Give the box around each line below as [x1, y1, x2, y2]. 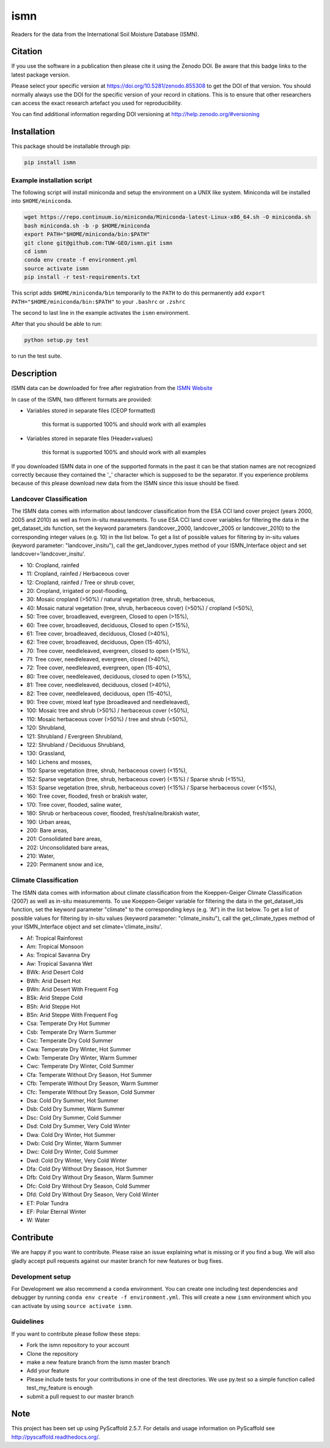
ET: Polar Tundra [26, 1199, 68, 1207]
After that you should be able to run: [11, 320, 103, 328]
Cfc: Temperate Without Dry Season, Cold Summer [26, 1088, 155, 1095]
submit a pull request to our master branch [26, 1392, 134, 1400]
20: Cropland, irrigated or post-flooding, [26, 587, 128, 594]
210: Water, [26, 853, 55, 860]
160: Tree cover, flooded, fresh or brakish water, [26, 792, 148, 800]
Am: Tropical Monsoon [26, 943, 84, 950]
